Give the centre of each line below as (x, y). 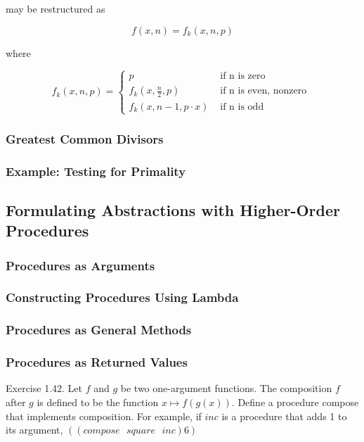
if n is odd (242, 107)
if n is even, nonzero (264, 91)
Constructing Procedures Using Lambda (122, 297)
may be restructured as (56, 8)
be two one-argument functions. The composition (226, 388)
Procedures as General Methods (99, 330)
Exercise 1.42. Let (44, 388)
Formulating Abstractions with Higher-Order (173, 209)
